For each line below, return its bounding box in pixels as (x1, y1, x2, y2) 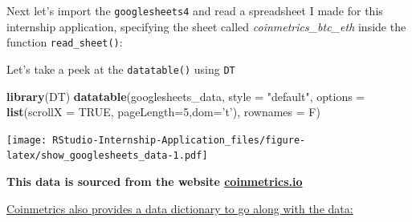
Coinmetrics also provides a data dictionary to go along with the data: (6, 200, 353, 216)
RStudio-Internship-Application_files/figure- (52, 134, 306, 146)
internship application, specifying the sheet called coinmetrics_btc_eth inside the (6, 18, 406, 34)
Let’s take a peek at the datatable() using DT (6, 60, 235, 77)
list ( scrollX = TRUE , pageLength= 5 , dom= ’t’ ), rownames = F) (6, 103, 320, 120)
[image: (6, 134, 47, 146)
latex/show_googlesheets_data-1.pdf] (6, 150, 208, 162)
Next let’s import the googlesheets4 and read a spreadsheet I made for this (6, 2, 383, 18)
